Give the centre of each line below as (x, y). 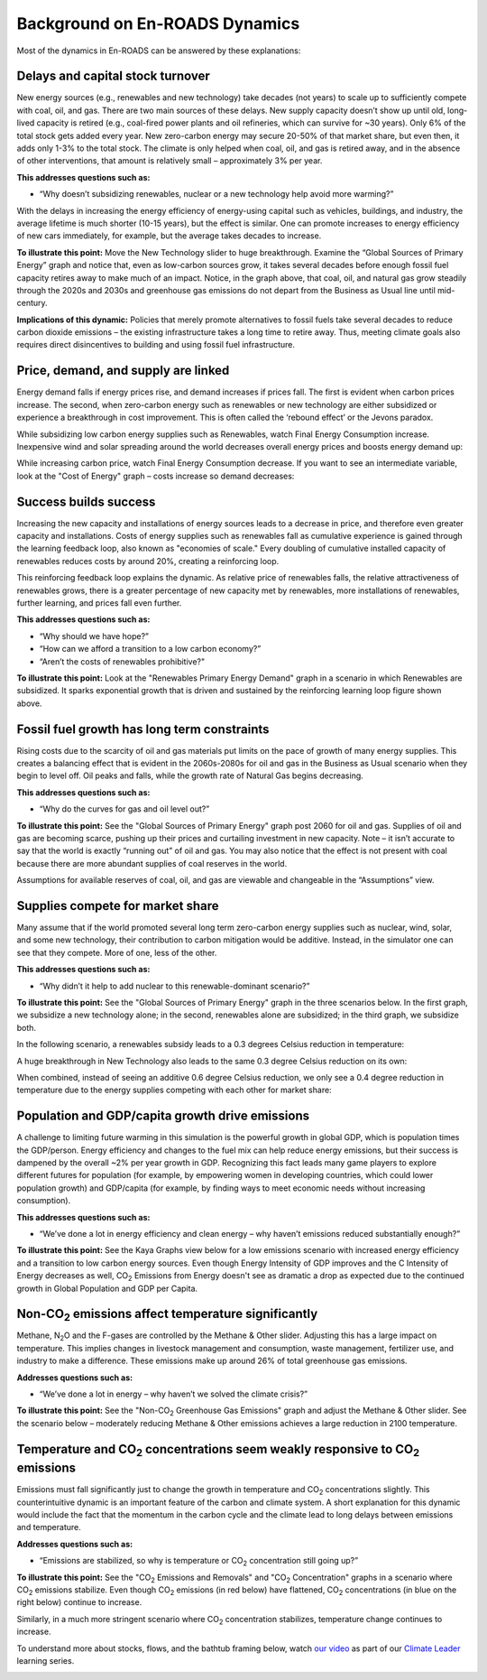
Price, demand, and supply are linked (123, 371)
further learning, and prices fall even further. (99, 603)
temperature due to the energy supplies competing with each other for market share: (175, 1090)
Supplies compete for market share (118, 906)
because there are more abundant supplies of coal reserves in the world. (152, 863)
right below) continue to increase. (79, 1602)
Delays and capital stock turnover (114, 76)
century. (32, 303)
